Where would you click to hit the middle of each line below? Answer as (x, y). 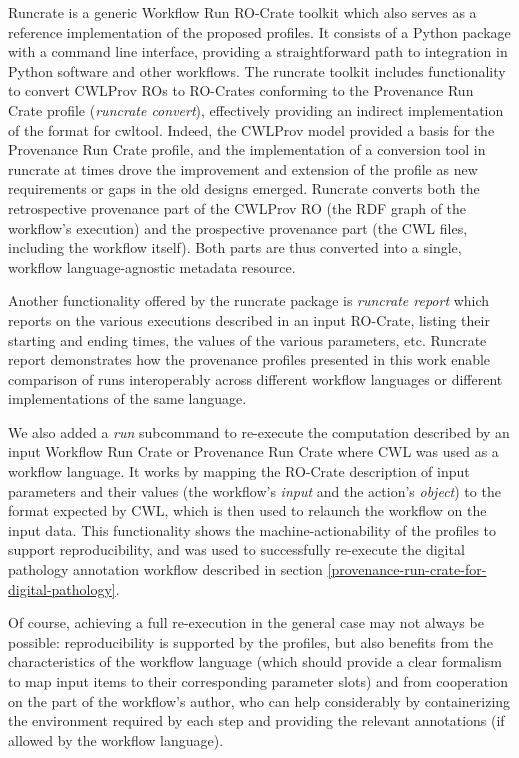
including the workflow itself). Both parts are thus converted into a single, (235, 247)
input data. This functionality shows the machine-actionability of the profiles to (252, 529)
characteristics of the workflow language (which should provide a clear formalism (255, 661)
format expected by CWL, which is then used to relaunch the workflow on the (247, 510)
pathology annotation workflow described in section (165, 569)
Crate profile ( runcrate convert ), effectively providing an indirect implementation (256, 109)
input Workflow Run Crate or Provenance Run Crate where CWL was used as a (253, 451)
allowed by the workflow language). (116, 739)
